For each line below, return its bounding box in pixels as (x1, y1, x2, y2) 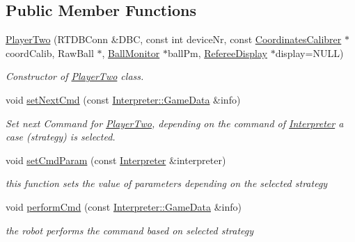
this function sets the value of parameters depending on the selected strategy (6, 176, 328, 191)
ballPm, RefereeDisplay (167, 45, 267, 60)
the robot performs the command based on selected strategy (6, 223, 254, 237)
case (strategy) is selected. (6, 129, 116, 144)
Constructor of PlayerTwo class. (6, 69, 144, 83)
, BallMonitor (102, 45, 160, 60)
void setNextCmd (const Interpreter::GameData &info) (6, 92, 241, 106)
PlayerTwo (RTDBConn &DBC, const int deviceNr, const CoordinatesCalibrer (6, 32, 342, 47)
